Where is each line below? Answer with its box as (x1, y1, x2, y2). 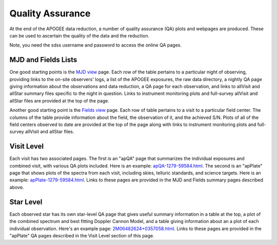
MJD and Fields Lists (9, 55, 77, 64)
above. (9, 184, 24, 190)
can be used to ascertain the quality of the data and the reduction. (9, 32, 150, 38)
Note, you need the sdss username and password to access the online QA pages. (9, 42, 182, 48)
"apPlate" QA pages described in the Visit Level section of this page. (9, 232, 155, 238)
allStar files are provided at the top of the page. (9, 97, 110, 104)
